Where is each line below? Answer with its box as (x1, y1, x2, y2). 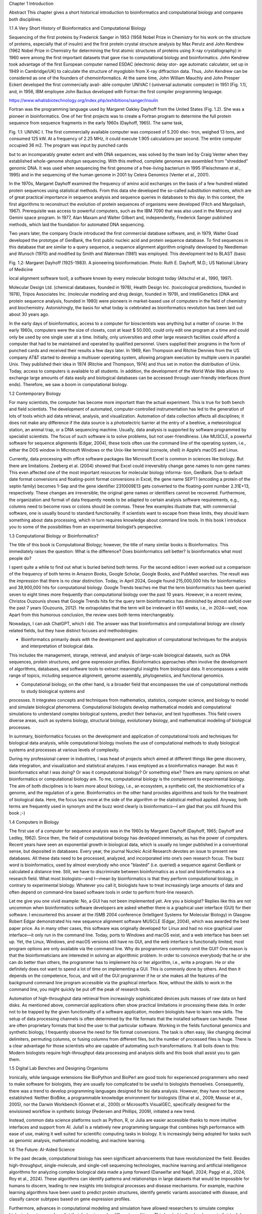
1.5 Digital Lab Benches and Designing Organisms (9, 1065, 109, 1071)
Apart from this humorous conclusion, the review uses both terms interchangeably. (9, 612, 175, 618)
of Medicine (9, 267, 33, 272)
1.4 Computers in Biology (9, 819, 59, 825)
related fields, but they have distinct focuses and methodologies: (9, 627, 139, 633)
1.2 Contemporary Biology (9, 390, 61, 396)
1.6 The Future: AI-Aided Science (9, 1147, 75, 1152)
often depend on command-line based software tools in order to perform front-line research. (9, 889, 195, 895)
